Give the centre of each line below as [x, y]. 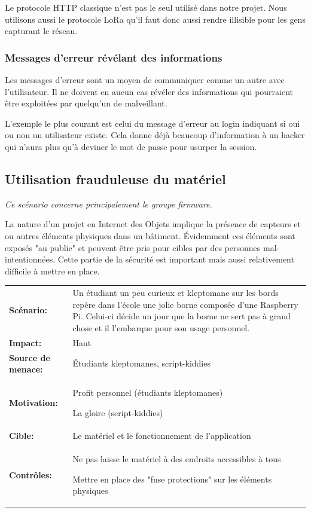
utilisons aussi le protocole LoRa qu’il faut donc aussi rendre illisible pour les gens [155, 19]
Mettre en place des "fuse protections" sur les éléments [172, 479]
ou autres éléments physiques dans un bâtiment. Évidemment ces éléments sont [150, 235]
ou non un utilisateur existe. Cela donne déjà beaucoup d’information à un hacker [155, 135]
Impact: [25, 342]
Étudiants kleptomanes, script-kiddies [141, 363]
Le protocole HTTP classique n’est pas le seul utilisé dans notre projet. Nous [146, 7]
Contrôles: [31, 474]
